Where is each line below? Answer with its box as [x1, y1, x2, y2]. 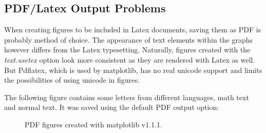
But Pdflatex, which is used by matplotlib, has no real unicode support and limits [4, 64, 262, 75]
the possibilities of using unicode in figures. [4, 74, 140, 85]
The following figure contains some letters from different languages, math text [4, 91, 249, 102]
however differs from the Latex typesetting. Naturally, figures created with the [4, 44, 251, 55]
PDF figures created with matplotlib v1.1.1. [25, 119, 162, 129]
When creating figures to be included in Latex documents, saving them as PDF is [4, 24, 261, 35]
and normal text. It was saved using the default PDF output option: [4, 102, 219, 112]
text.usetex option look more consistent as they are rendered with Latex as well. [4, 54, 255, 65]
